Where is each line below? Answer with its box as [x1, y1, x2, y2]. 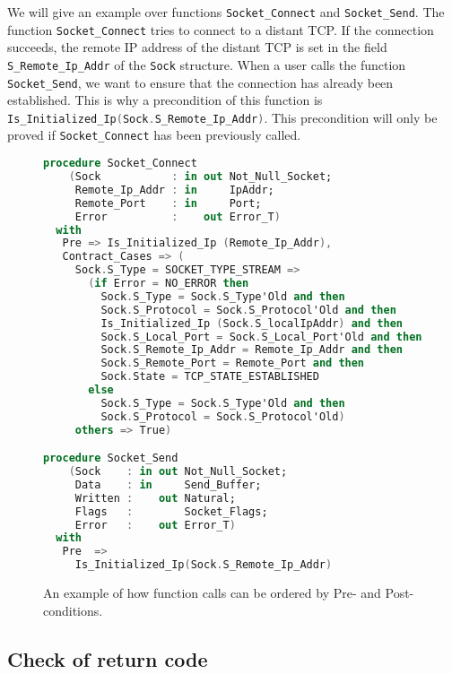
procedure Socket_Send [43, 452, 178, 465]
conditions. [43, 601, 103, 619]
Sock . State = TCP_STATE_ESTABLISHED [100, 370, 319, 384]
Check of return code [7, 644, 208, 672]
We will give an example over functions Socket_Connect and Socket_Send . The [7, 3, 445, 21]
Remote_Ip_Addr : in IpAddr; [74, 183, 274, 196]
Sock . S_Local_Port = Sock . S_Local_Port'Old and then [100, 330, 422, 343]
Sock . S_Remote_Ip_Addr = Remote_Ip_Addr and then [100, 343, 403, 357]
